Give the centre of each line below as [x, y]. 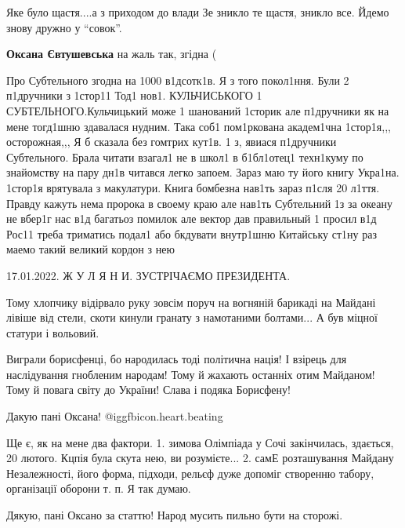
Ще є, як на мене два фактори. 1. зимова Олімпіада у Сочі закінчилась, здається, [200, 442]
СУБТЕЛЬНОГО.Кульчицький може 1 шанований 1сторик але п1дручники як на [198, 110]
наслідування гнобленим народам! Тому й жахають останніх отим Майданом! [191, 374]
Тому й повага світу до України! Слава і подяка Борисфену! [148, 390]
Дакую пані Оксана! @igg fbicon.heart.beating [115, 416]
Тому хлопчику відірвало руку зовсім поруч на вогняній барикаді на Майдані [191, 302]
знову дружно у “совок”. [64, 27]
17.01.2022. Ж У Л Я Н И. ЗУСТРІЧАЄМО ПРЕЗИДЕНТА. [148, 275]
